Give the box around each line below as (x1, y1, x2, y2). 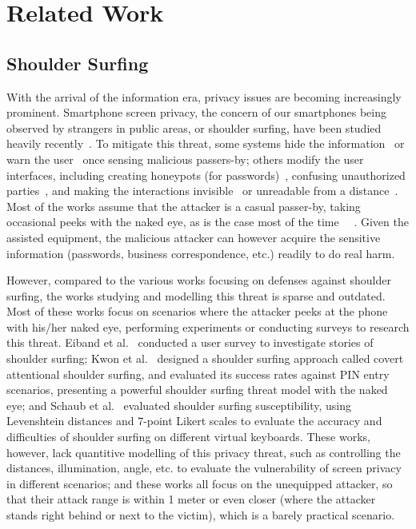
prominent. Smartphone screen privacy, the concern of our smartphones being (6, 104, 386, 121)
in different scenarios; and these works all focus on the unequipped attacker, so (6, 475, 393, 491)
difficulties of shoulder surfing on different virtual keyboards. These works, (6, 428, 370, 445)
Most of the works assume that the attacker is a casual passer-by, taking (6, 197, 361, 214)
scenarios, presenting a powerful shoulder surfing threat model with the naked (6, 381, 388, 398)
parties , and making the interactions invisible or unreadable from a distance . (6, 182, 398, 199)
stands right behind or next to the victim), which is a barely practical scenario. (6, 507, 395, 523)
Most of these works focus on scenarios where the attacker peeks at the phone (6, 303, 388, 320)
